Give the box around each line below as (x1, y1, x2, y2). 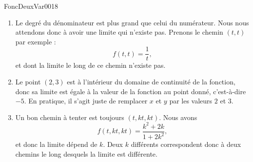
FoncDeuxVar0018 (4, 1, 58, 11)
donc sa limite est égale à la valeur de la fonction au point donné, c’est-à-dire (15, 86, 246, 96)
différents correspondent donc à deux (131, 139, 241, 149)
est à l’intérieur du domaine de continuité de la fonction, (67, 77, 235, 87)
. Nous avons (159, 112, 197, 122)
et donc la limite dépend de (15, 139, 97, 149)
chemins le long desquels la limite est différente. (15, 148, 157, 159)
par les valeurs (169, 96, 213, 106)
